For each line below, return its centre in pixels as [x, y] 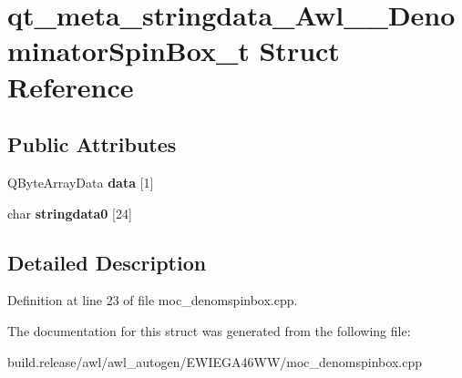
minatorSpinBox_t [128, 51]
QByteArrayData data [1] [81, 182]
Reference [71, 86]
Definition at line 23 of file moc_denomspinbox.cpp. [153, 300]
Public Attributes [92, 144]
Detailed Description [107, 262]
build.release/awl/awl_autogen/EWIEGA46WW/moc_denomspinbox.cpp [215, 361]
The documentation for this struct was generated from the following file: [209, 330]
